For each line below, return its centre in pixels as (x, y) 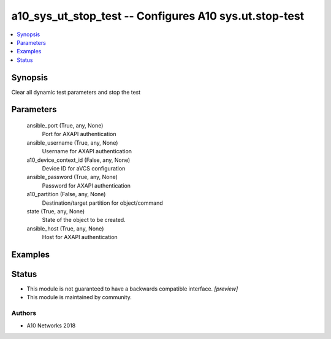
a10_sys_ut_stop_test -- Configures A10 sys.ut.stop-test (158, 16)
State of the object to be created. (84, 220)
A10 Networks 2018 (51, 326)
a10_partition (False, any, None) (66, 194)
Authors (24, 313)
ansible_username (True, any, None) (72, 143)
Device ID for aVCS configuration (84, 168)
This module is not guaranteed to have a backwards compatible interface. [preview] (132, 289)
